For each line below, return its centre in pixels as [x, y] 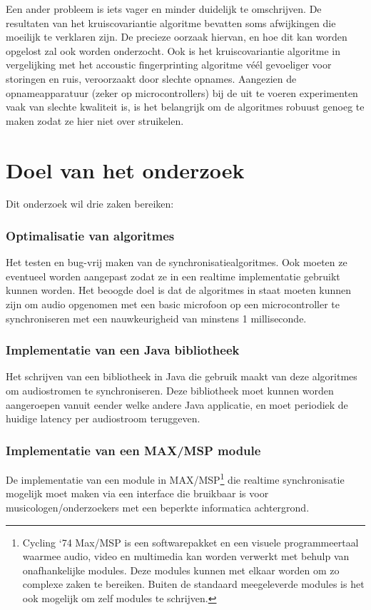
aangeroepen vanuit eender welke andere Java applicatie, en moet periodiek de [177, 404]
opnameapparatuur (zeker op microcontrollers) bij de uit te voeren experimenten [182, 92]
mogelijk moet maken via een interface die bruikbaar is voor [137, 493]
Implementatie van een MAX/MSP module [133, 450]
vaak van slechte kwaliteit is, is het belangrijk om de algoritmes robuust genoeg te [185, 107]
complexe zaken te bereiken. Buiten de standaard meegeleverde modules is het [193, 584]
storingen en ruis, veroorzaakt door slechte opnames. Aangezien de [151, 78]
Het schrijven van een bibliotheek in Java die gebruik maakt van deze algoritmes [182, 376]
